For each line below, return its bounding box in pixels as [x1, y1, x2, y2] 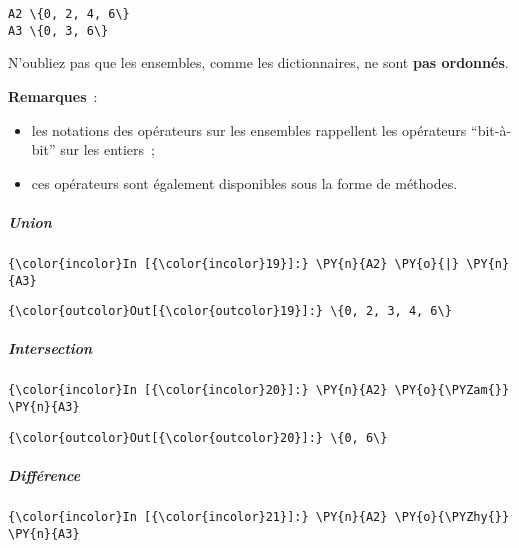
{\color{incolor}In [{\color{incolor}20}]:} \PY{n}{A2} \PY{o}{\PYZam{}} [8, 383, 510, 398]
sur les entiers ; [60, 139, 155, 160]
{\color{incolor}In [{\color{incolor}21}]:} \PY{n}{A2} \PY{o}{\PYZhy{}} [8, 509, 510, 524]
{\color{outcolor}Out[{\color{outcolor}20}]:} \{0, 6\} [8, 430, 388, 445]
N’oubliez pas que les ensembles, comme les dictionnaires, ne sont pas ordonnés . [8, 52, 509, 73]
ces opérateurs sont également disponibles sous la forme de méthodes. [31, 172, 458, 193]
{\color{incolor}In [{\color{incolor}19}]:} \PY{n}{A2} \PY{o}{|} [8, 256, 460, 271]
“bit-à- [471, 119, 512, 140]
